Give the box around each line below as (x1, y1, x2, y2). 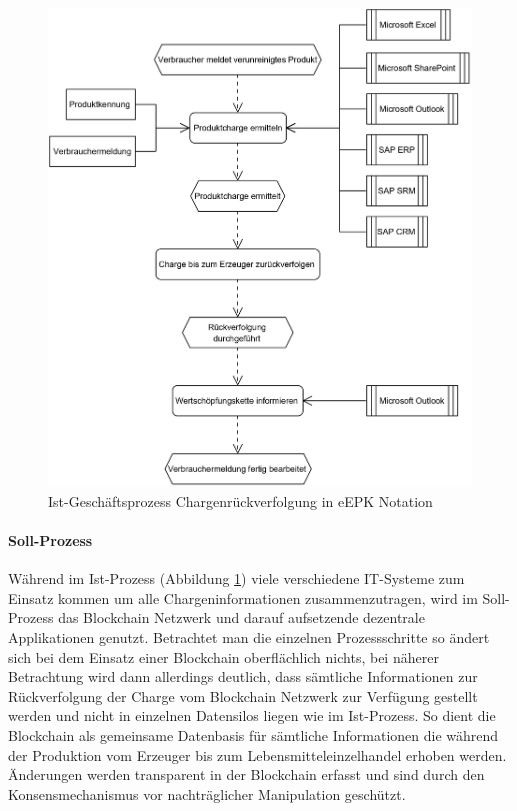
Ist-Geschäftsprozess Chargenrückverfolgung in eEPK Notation (48, 490, 433, 511)
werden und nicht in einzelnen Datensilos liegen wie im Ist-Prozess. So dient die (8, 705, 496, 726)
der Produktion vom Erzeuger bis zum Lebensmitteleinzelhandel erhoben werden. (8, 744, 507, 765)
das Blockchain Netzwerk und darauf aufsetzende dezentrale (58, 607, 425, 628)
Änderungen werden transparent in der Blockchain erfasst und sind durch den (8, 764, 485, 785)
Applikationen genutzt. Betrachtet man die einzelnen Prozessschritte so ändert (8, 627, 490, 648)
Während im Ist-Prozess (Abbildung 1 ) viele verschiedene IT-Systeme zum (8, 568, 465, 589)
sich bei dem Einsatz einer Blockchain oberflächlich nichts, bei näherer (8, 646, 439, 667)
